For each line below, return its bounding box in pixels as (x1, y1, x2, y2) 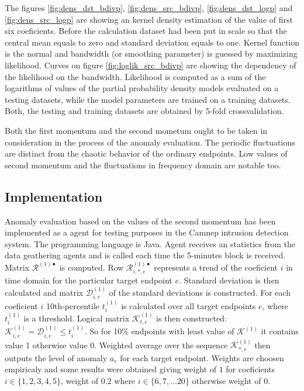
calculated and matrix (5, 286, 84, 298)
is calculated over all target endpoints (121, 299, 256, 312)
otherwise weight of (192, 375, 261, 387)
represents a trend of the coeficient (154, 261, 278, 273)
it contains (261, 325, 299, 337)
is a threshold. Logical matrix (23, 312, 130, 324)
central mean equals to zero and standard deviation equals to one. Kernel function (5, 36, 300, 48)
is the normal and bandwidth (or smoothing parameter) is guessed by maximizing (5, 47, 298, 60)
